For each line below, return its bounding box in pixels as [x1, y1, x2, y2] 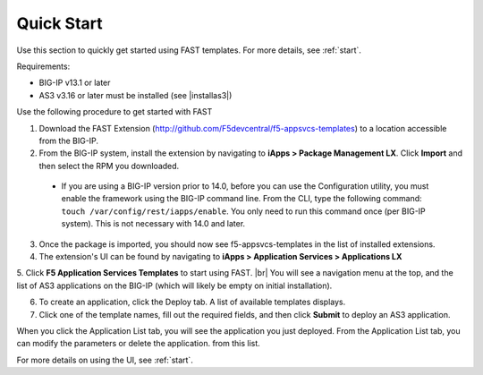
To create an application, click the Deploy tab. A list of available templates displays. [38, 296, 346, 308]
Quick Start [16, 13, 103, 33]
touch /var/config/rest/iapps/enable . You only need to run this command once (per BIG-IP [61, 206, 427, 217]
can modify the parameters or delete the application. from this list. [16, 338, 261, 349]
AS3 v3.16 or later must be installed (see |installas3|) [38, 89, 233, 100]
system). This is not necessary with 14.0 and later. [61, 218, 246, 229]
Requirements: [16, 61, 71, 72]
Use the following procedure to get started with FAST [16, 107, 213, 117]
